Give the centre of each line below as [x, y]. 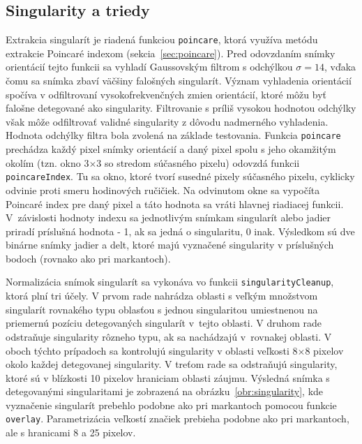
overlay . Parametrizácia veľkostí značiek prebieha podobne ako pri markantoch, [178, 419]
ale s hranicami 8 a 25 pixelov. [71, 432]
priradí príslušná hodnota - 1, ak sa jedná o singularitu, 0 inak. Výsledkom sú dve [180, 231]
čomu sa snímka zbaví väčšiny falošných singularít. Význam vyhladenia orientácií [179, 81]
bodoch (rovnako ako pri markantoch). [88, 258]
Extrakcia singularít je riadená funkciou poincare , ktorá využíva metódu [162, 39]
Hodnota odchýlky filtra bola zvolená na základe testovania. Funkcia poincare [173, 135]
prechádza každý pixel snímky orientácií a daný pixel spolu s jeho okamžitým [171, 149]
